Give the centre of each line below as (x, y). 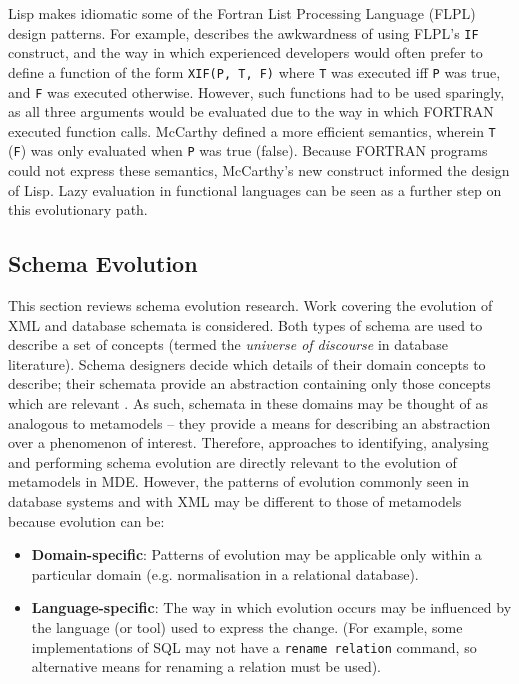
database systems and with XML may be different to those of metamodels (235, 500)
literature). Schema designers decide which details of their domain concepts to (247, 363)
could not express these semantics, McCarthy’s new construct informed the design (259, 170)
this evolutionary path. (78, 209)
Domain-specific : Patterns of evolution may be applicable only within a (256, 554)
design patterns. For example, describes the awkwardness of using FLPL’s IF (243, 32)
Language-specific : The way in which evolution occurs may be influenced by (271, 607)
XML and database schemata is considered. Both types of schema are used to (245, 324)
